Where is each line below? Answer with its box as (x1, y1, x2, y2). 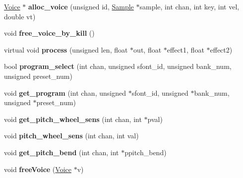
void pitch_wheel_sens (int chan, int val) (4, 130, 139, 141)
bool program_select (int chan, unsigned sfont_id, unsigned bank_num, (4, 61, 232, 71)
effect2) (210, 44, 233, 55)
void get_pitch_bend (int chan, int (4, 147, 119, 157)
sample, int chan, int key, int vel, (139, 1, 240, 11)
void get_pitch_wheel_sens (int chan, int (4, 114, 142, 124)
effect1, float (167, 44, 204, 55)
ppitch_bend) (124, 147, 167, 157)
